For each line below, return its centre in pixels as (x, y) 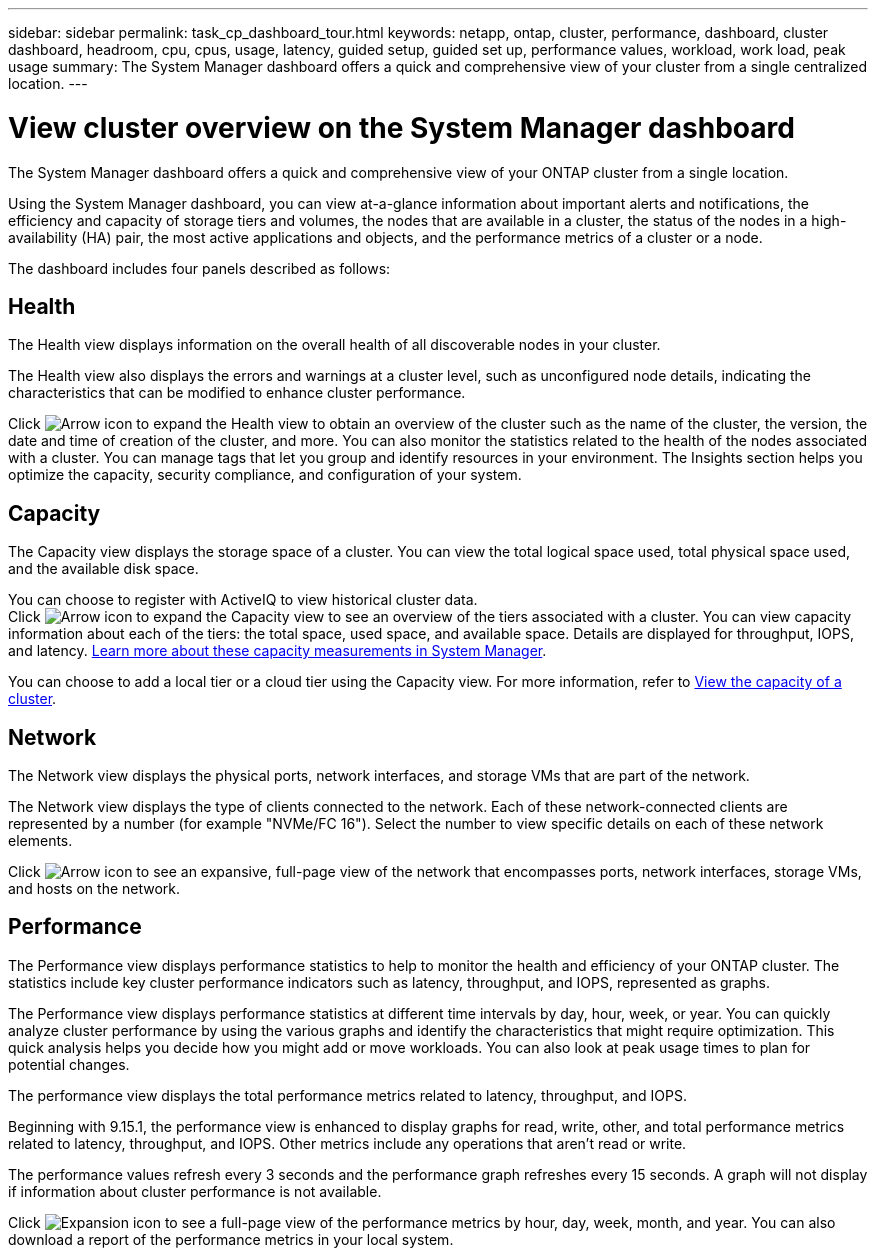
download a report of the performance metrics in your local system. (231, 1239)
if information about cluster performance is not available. (195, 1191)
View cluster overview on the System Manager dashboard (401, 127)
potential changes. (69, 1064)
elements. (40, 841)
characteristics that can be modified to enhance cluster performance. (237, 393)
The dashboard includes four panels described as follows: (199, 268)
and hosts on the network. (94, 889)
